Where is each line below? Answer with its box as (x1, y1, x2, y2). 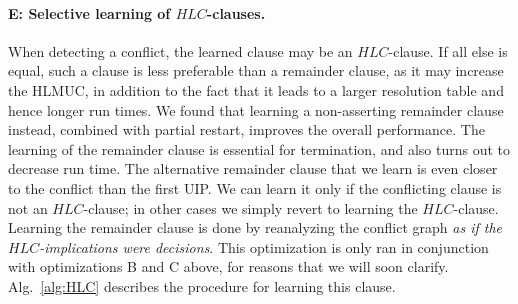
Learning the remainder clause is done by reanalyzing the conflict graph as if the (8, 217, 503, 238)
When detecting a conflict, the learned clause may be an (8, 40, 353, 61)
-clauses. (206, 2, 266, 23)
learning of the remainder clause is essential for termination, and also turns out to (8, 138, 510, 159)
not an (8, 197, 48, 218)
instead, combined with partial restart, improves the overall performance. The (8, 119, 485, 140)
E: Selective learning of (8, 2, 171, 23)
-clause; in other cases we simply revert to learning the (83, 197, 418, 218)
